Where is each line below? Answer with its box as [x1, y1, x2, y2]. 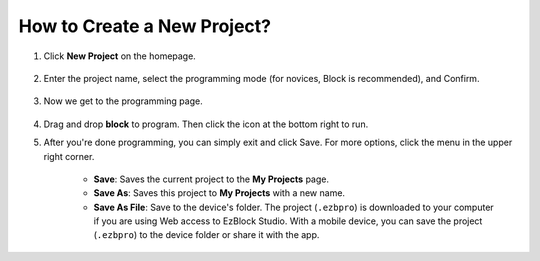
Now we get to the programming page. [43, 95, 204, 107]
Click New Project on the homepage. [43, 50, 197, 62]
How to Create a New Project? [18, 15, 272, 37]
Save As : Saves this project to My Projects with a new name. [93, 187, 345, 199]
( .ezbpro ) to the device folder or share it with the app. [93, 229, 320, 241]
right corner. [43, 150, 95, 162]
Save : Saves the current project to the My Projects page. [93, 173, 330, 185]
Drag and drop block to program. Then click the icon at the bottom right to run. [43, 118, 369, 130]
